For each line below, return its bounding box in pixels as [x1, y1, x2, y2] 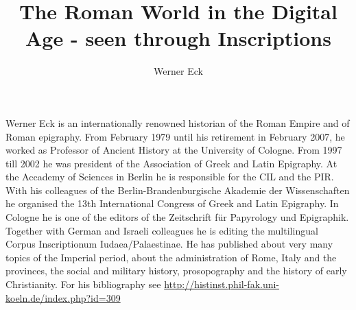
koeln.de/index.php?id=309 [5, 290, 121, 305]
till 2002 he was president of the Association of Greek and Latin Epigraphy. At [5, 156, 337, 170]
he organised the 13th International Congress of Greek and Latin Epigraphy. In [5, 196, 339, 211]
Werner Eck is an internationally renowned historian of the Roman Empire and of [5, 115, 350, 130]
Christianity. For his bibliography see [5, 277, 161, 291]
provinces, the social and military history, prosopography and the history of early [5, 263, 347, 278]
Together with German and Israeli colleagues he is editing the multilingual [5, 223, 318, 237]
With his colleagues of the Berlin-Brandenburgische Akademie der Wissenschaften [5, 182, 350, 197]
